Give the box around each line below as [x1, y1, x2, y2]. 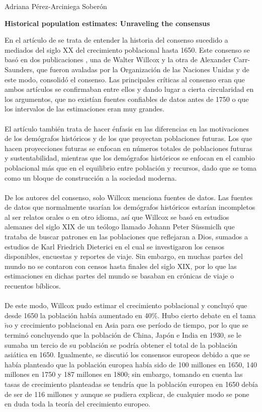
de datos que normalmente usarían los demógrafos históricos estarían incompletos [5, 202, 255, 212]
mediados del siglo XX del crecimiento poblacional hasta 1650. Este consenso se [5, 44, 250, 55]
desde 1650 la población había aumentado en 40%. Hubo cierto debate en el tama [5, 310, 256, 320]
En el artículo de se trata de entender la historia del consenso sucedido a [5, 35, 228, 45]
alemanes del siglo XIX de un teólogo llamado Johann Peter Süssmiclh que [5, 221, 235, 232]
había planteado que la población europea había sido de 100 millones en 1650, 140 [5, 359, 257, 369]
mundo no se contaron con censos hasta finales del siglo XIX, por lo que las [5, 260, 237, 271]
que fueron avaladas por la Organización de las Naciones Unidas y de [36, 64, 249, 74]
